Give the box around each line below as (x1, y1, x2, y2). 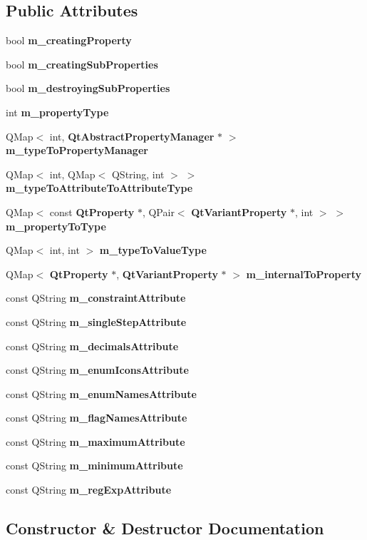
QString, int (111, 166, 165, 181)
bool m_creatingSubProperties (6, 56, 158, 71)
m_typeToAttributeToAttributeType (6, 180, 193, 195)
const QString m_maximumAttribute (6, 434, 185, 449)
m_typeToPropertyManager (6, 143, 148, 158)
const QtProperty (49, 204, 135, 219)
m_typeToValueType (99, 243, 207, 258)
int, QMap (49, 166, 95, 181)
